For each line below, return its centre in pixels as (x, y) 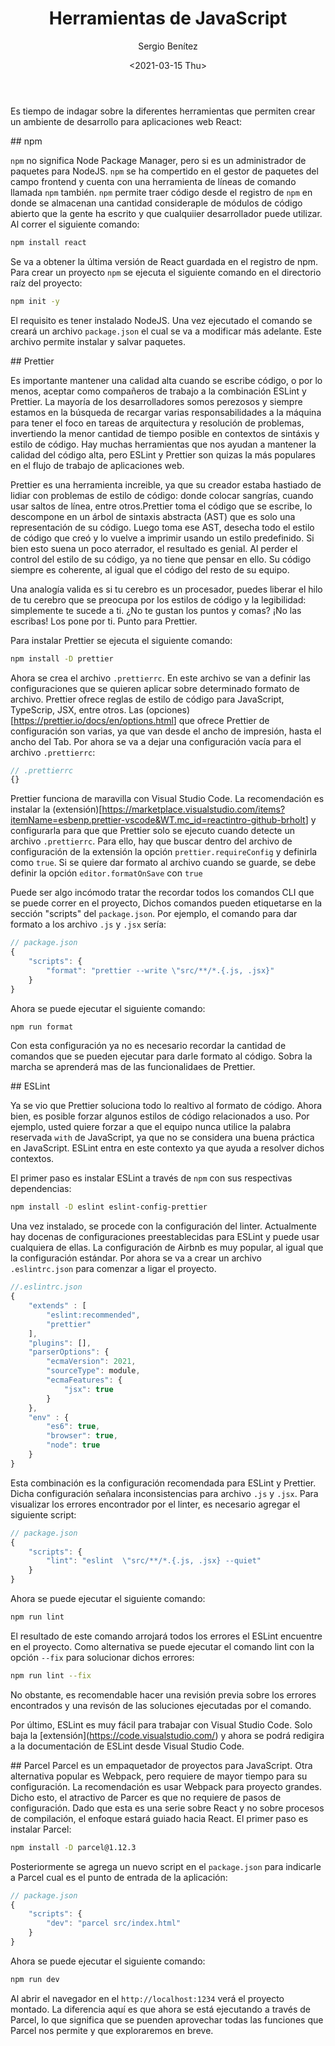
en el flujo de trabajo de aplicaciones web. (97, 465)
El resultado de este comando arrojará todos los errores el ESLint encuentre (166, 1636)
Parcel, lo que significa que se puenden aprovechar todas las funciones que (167, 2019)
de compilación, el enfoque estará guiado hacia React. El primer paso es (159, 1818)
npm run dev (35, 1979)
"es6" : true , (73, 1427)
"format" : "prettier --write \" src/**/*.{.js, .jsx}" (160, 970)
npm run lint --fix (51, 1675)
